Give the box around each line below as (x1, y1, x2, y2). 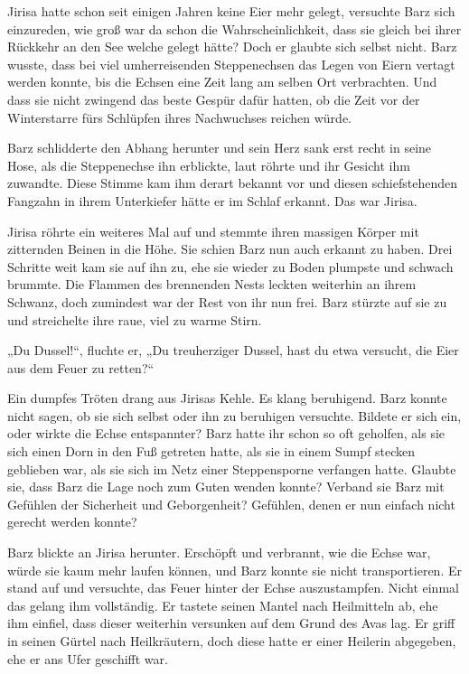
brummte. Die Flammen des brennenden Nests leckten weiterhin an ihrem (7, 275, 417, 294)
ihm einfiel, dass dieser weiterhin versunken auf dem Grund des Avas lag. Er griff (7, 613, 455, 632)
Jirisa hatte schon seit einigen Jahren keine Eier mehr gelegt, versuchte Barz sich (7, 2, 455, 20)
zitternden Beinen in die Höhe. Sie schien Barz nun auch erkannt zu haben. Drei (7, 239, 453, 258)
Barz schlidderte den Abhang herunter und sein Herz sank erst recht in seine (7, 138, 432, 157)
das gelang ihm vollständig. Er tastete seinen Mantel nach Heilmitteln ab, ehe (7, 595, 438, 614)
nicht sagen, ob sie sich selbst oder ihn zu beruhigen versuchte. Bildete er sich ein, (7, 406, 462, 425)
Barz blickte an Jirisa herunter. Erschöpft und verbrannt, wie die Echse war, (7, 543, 431, 562)
